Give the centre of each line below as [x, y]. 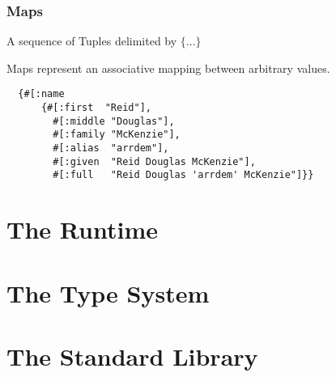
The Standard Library [132, 356]
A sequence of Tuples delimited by [92, 41]
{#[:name [41, 94]
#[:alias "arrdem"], [111, 148]
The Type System [108, 292]
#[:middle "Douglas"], [114, 121]
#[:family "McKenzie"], [117, 135]
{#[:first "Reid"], [96, 108]
